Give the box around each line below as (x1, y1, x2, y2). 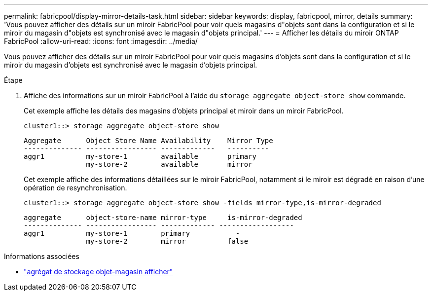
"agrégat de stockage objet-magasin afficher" (24, 267, 173, 276)
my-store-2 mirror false (86, 237, 249, 245)
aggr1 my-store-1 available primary (24, 152, 257, 160)
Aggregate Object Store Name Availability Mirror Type (24, 137, 273, 145)
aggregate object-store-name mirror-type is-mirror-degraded (24, 214, 302, 221)
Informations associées (4, 252, 79, 260)
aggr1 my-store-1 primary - (24, 229, 240, 237)
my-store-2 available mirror (86, 160, 252, 168)
